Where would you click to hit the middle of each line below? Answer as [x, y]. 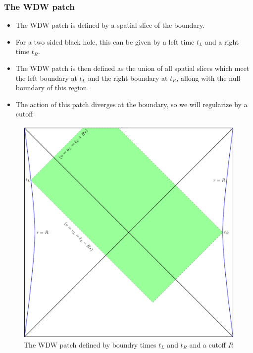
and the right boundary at [128, 78]
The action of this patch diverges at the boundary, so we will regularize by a [131, 104]
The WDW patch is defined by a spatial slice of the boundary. [110, 25]
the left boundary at [46, 78]
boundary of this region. [52, 88]
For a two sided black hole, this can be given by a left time [105, 41]
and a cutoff [208, 344]
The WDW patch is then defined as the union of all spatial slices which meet [132, 68]
